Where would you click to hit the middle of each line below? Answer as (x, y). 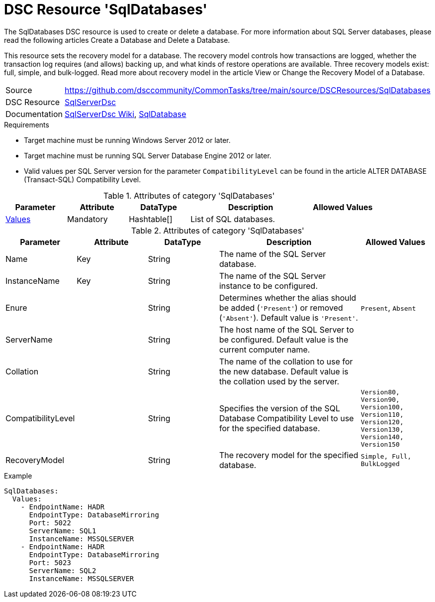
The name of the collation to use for (286, 361)
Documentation (34, 114)
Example (18, 476)
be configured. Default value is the (284, 339)
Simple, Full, (386, 456)
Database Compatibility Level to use (286, 418)
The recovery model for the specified (289, 455)
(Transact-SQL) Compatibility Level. (83, 179)
